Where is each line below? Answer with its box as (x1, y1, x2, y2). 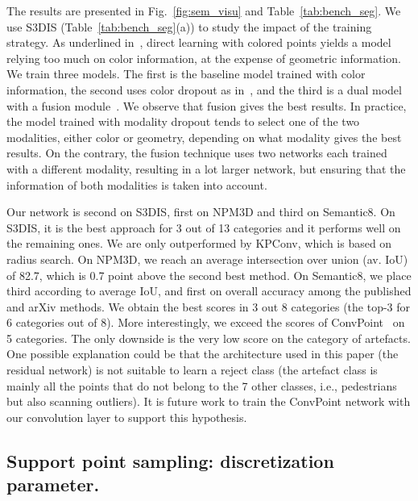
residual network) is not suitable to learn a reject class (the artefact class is (6, 361, 378, 378)
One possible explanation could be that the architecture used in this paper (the (6, 345, 399, 362)
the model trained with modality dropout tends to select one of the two (6, 113, 360, 130)
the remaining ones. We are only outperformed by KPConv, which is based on (6, 235, 392, 252)
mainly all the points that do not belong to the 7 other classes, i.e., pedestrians (6, 377, 397, 394)
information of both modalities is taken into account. (6, 176, 267, 193)
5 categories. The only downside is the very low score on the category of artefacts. (6, 329, 411, 346)
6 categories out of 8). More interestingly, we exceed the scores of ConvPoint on (6, 314, 405, 331)
